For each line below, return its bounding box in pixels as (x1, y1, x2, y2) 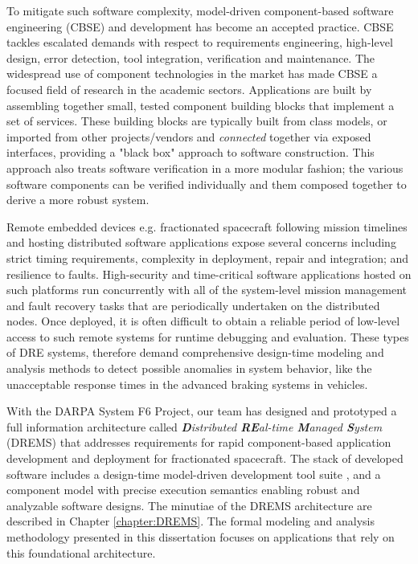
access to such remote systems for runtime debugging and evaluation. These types (6, 328, 409, 345)
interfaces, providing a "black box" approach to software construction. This (6, 144, 375, 161)
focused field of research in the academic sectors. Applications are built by (6, 80, 372, 97)
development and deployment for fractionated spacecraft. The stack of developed (6, 450, 404, 467)
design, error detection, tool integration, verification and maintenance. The (6, 49, 375, 66)
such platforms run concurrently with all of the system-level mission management (6, 281, 407, 298)
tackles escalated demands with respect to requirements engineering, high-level (6, 34, 393, 51)
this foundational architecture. (6, 544, 156, 561)
